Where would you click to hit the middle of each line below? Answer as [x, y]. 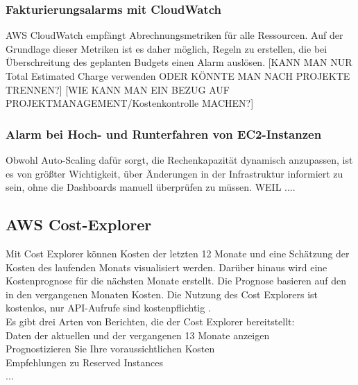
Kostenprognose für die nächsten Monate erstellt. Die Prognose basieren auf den [176, 281]
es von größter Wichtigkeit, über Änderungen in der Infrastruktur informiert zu [174, 173]
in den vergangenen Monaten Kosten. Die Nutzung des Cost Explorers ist [162, 294]
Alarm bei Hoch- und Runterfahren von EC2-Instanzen [164, 134]
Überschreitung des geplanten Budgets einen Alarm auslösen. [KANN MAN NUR [179, 62]
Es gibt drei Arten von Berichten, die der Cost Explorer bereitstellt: [150, 321]
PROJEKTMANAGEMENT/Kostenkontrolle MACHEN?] [130, 103]
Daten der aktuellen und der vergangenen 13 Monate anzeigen [138, 335]
